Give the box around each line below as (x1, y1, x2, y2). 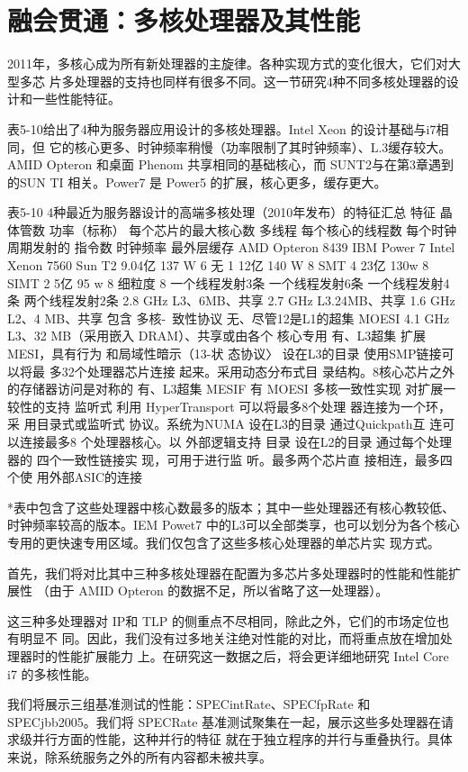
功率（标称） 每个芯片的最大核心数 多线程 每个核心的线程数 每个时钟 (49, 220, 457, 239)
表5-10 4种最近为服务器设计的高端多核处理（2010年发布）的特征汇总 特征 (7, 203, 436, 222)
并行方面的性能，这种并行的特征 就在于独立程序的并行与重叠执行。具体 (31, 730, 453, 749)
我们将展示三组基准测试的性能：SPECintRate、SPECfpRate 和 (7, 695, 371, 713)
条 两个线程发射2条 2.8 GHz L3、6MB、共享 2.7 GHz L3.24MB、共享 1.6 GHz (7, 291, 455, 310)
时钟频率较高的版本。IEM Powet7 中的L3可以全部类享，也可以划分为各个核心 (7, 515, 460, 534)
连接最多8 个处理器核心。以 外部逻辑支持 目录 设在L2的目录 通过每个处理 (19, 432, 453, 450)
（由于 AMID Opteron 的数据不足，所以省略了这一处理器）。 (36, 581, 389, 600)
